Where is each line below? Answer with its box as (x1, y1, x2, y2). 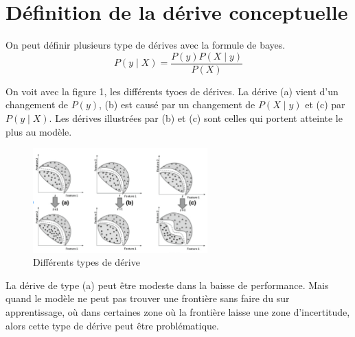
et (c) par (305, 97, 345, 112)
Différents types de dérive (33, 255, 140, 269)
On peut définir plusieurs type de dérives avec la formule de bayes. (5, 38, 286, 52)
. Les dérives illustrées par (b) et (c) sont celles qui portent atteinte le (49, 110, 343, 125)
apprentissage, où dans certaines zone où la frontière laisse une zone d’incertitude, (5, 305, 350, 319)
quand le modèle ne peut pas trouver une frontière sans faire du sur (5, 291, 290, 305)
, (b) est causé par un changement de (99, 97, 255, 112)
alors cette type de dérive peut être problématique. (5, 318, 219, 332)
